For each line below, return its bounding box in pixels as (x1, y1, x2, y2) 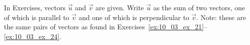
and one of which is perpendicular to (78, 12, 189, 22)
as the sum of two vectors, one (153, 2, 245, 12)
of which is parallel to (4, 12, 70, 22)
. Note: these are (196, 12, 246, 22)
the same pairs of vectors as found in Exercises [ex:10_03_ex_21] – (4, 22, 208, 32)
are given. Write (95, 2, 144, 12)
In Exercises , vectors (4, 2, 66, 12)
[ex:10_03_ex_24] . (4, 31, 62, 41)
